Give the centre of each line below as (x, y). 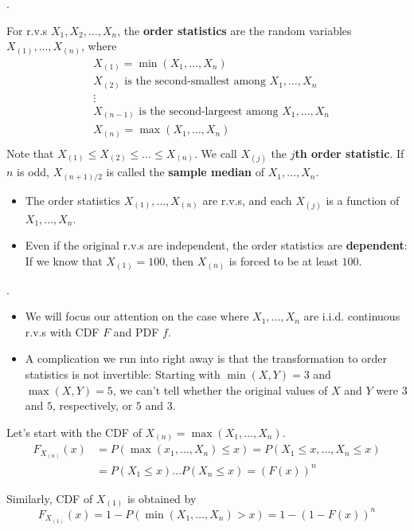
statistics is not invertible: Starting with (123, 374)
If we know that (64, 261)
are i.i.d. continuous (352, 316)
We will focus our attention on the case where (137, 316)
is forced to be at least (283, 261)
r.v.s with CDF (62, 331)
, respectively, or (93, 405)
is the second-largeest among (209, 111)
